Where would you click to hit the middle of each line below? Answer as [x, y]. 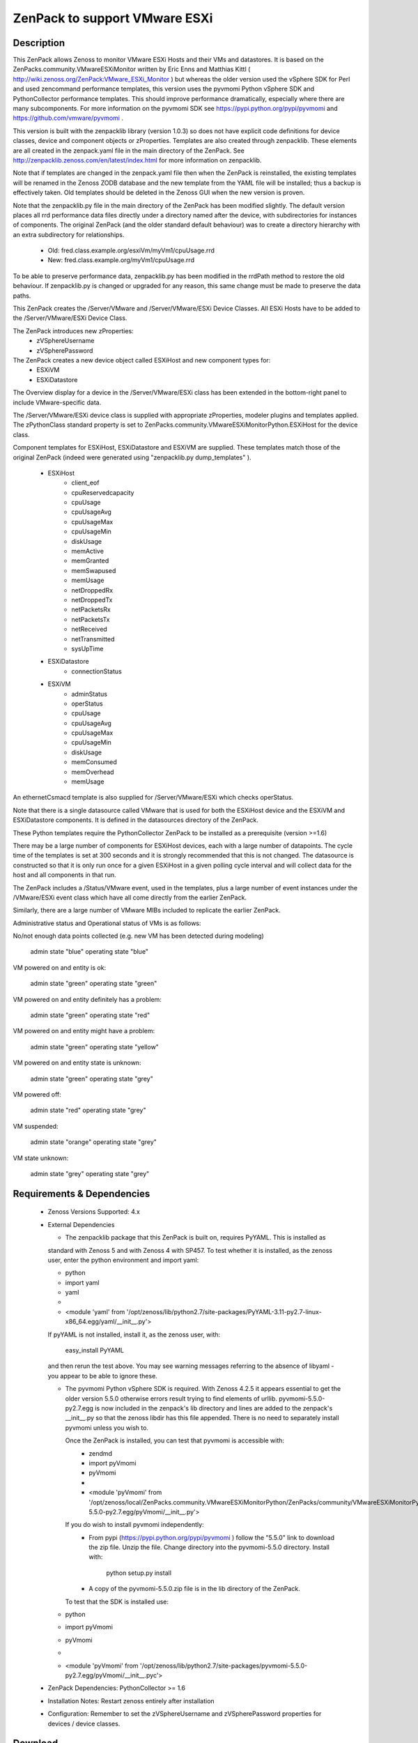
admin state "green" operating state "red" [90, 1015]
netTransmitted [93, 639]
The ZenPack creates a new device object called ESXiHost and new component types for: [142, 360]
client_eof [85, 483]
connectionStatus [96, 671]
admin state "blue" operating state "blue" [90, 952]
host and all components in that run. [64, 875]
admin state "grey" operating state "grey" [90, 1173]
